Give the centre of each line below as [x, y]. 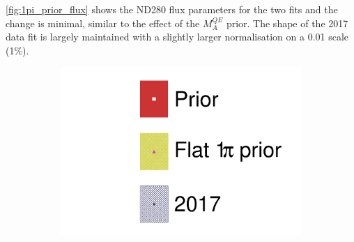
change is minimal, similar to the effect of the [103, 23]
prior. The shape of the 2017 [287, 23]
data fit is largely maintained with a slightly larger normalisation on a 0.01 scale [177, 37]
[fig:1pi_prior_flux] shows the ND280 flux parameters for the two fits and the [172, 9]
